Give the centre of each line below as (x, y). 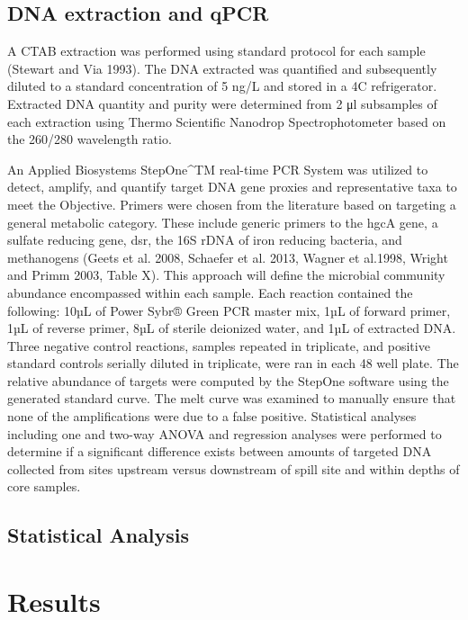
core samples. (44, 486)
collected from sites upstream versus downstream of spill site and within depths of (234, 468)
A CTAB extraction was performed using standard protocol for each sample (216, 51)
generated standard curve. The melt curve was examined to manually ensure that (232, 398)
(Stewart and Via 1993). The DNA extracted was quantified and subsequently (222, 68)
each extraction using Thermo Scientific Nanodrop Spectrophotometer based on (227, 121)
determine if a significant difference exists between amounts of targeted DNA (220, 451)
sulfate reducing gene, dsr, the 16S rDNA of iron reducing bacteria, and (205, 240)
